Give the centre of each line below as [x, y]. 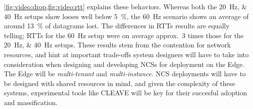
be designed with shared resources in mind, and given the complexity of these [120, 83]
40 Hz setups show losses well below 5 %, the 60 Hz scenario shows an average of [126, 16]
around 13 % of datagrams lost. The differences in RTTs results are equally [117, 26]
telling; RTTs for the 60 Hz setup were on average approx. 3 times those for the [124, 35]
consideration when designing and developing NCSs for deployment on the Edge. [124, 64]
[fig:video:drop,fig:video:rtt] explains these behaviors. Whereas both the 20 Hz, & [126, 6]
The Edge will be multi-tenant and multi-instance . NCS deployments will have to [125, 74]
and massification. [31, 102]
